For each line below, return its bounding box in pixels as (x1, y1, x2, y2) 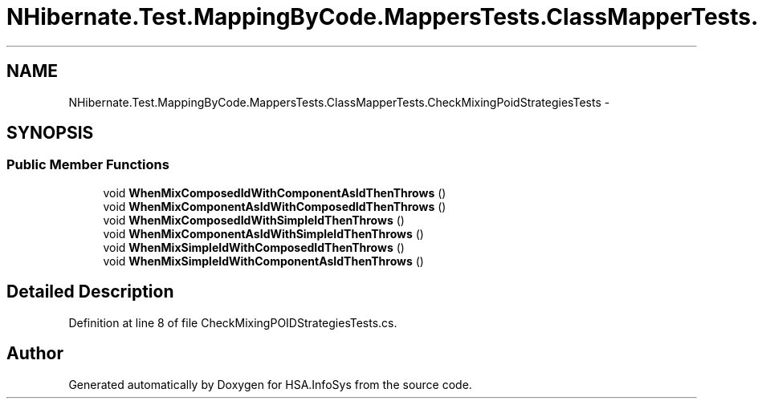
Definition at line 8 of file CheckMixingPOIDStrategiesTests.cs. (68, 315, 397, 330)
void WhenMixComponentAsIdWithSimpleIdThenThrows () (103, 226, 424, 241)
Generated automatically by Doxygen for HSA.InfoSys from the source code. (68, 377, 472, 391)
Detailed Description (6, 281, 174, 302)
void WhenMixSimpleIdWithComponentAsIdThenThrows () (103, 253, 424, 268)
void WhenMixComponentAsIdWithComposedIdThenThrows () (103, 199, 446, 213)
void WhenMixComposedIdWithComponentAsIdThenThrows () (103, 185, 446, 200)
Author (6, 343, 63, 364)
